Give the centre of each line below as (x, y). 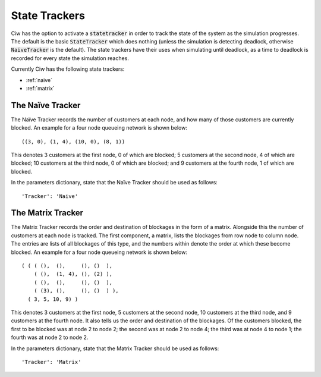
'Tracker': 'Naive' (50, 196)
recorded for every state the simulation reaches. (70, 58)
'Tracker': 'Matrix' (51, 362)
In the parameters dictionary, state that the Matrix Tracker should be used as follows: (115, 348)
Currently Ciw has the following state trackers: (68, 69)
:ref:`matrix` (40, 88)
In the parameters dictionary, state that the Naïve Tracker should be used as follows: (114, 183)
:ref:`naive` (39, 80)
